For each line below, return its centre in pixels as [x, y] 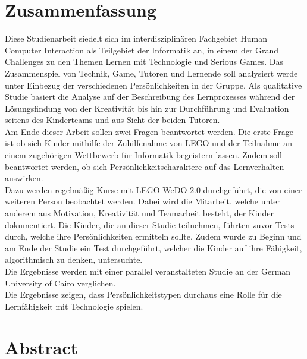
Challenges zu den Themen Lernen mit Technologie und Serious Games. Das [144, 62]
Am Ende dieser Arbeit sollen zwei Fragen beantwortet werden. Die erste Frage [149, 131]
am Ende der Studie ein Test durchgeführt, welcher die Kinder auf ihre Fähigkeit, [153, 248]
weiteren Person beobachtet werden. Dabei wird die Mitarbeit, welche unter [143, 201]
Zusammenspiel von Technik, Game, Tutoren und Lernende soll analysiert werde [151, 73]
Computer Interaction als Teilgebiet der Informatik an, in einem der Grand [142, 50]
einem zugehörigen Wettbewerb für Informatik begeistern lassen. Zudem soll [144, 155]
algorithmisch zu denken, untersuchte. [74, 259]
